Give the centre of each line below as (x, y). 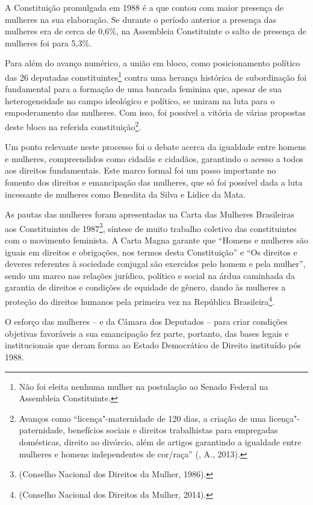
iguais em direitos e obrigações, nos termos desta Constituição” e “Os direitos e (151, 252)
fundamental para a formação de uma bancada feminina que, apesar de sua (143, 89)
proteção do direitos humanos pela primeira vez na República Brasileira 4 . (140, 300)
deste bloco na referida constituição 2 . (73, 126)
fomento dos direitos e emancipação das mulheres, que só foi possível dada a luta (154, 182)
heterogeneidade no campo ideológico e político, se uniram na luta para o (140, 100)
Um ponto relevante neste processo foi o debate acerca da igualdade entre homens (156, 147)
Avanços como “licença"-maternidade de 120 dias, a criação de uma (143, 418)
